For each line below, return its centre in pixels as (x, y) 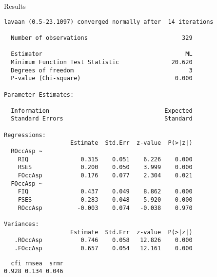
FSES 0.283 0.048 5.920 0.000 (105, 200)
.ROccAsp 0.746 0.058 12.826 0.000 (103, 240)
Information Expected (102, 111)
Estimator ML (102, 54)
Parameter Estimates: (39, 95)
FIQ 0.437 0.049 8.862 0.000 (105, 192)
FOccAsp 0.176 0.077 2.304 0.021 (105, 176)
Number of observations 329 (102, 38)
